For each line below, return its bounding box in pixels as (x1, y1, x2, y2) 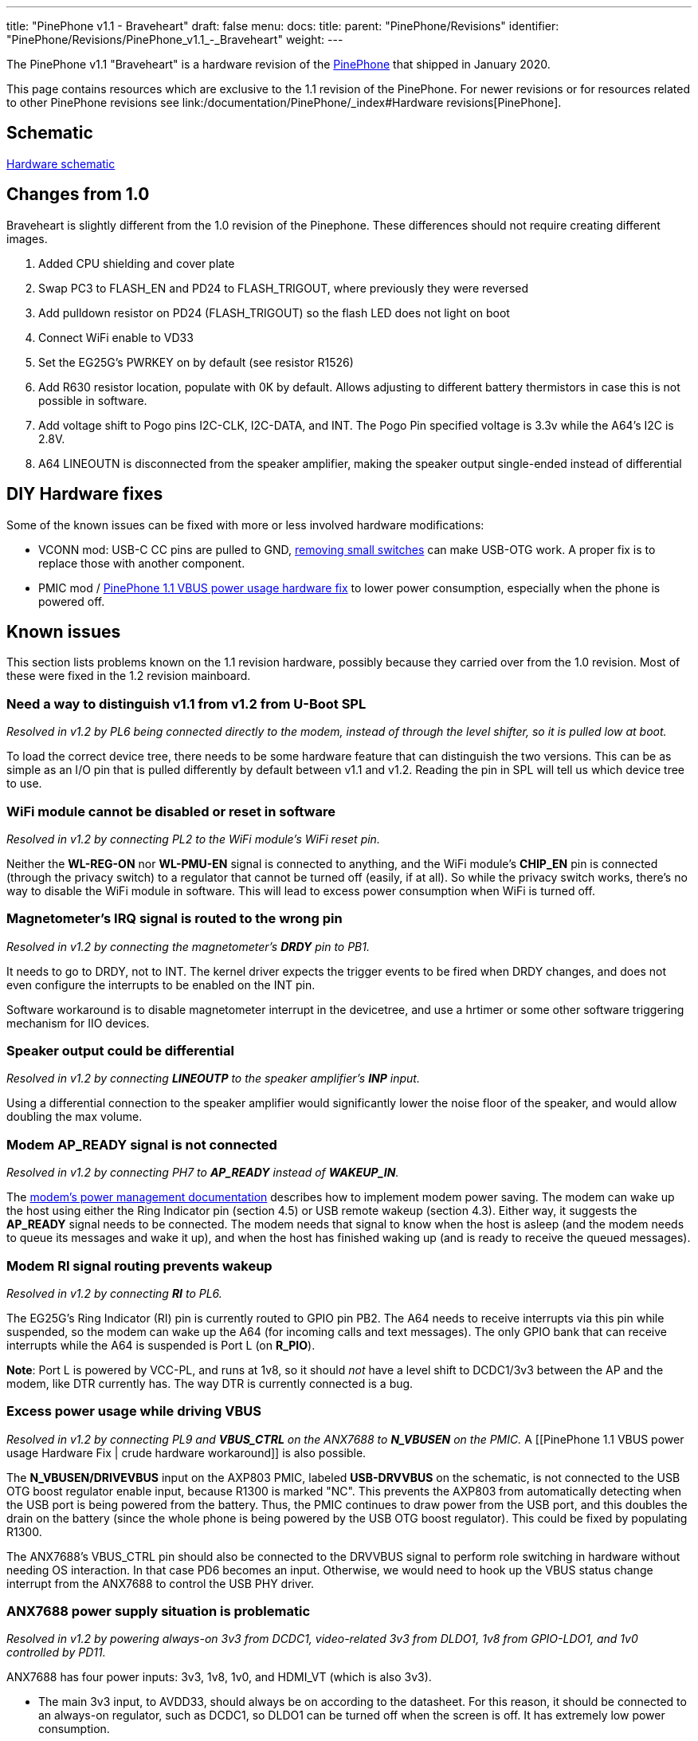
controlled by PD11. (6, 1645, 106, 1660)
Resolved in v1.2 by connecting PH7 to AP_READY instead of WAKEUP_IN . (6, 1165, 399, 1180)
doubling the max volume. (6, 1110, 143, 1124)
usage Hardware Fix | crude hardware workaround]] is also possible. (6, 1445, 367, 1460)
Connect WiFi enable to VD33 (38, 330, 194, 344)
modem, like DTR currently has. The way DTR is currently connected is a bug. (6, 1376, 414, 1390)
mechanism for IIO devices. (6, 1016, 150, 1030)
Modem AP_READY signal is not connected (6, 1136, 277, 1153)
